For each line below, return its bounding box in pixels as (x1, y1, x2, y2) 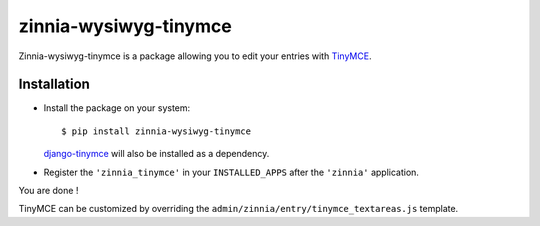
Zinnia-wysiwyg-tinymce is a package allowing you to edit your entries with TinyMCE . (18, 50, 372, 62)
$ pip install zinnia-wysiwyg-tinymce (61, 125, 252, 137)
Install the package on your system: (43, 102, 191, 114)
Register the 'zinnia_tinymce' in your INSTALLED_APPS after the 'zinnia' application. (43, 166, 420, 178)
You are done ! (18, 185, 79, 197)
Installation (18, 76, 90, 93)
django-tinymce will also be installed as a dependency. (43, 148, 270, 160)
